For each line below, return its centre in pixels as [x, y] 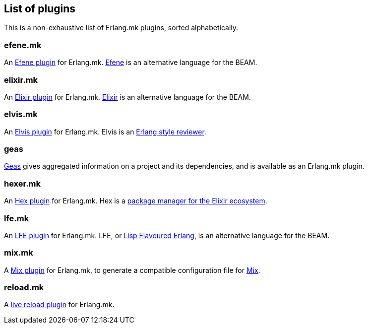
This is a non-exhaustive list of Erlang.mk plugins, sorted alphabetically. [121, 28]
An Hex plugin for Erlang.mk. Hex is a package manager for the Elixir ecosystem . [136, 201]
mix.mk [19, 253]
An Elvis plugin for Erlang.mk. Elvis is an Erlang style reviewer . [105, 131]
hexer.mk [23, 183]
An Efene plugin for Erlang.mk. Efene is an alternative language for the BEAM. [131, 63]
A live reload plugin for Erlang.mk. [59, 305]
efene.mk [23, 45]
